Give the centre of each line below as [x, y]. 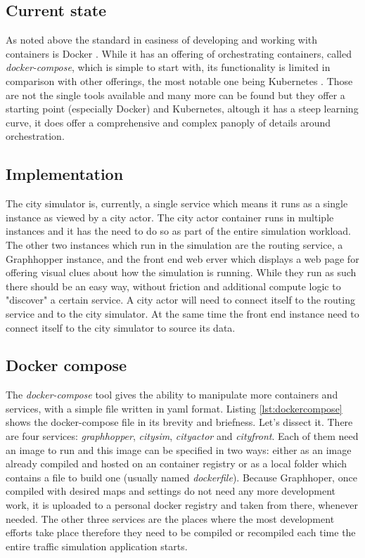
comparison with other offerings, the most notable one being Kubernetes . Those [179, 80]
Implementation [65, 174]
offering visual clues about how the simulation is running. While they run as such [181, 272]
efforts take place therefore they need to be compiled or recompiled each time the [181, 532]
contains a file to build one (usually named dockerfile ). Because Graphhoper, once [181, 477]
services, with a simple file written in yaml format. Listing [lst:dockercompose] [174, 408]
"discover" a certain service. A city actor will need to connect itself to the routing [180, 300]
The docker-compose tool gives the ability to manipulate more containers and [172, 395]
